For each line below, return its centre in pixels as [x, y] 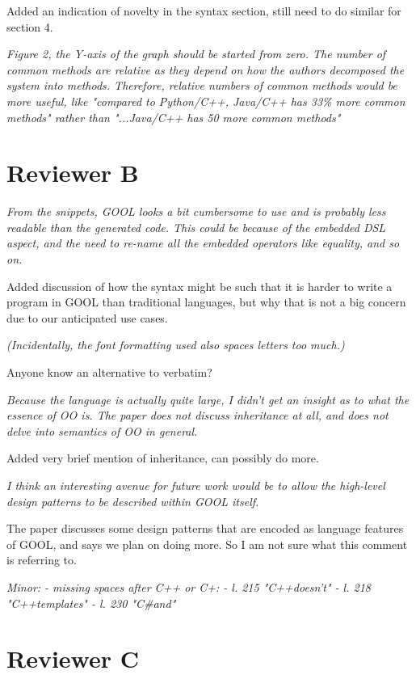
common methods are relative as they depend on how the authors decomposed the [206, 69]
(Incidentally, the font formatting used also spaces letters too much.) [176, 345]
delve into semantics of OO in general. [102, 430]
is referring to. [42, 560]
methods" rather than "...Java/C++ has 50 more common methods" [174, 117]
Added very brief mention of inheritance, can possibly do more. [163, 458]
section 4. [30, 26]
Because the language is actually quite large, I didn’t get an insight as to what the [208, 399]
